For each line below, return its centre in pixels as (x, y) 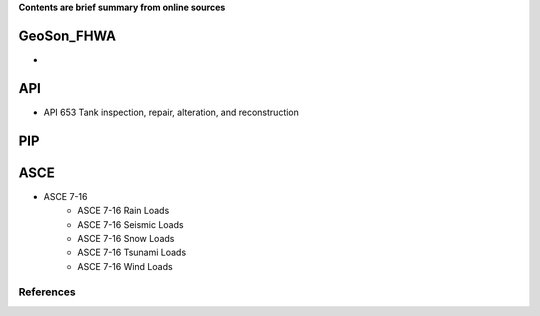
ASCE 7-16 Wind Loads (125, 266)
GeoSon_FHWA (67, 35)
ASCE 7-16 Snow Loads (126, 238)
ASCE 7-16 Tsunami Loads (132, 252)
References (47, 292)
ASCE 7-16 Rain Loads (123, 211)
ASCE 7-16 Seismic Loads (130, 224)
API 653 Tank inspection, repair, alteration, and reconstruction (171, 112)
